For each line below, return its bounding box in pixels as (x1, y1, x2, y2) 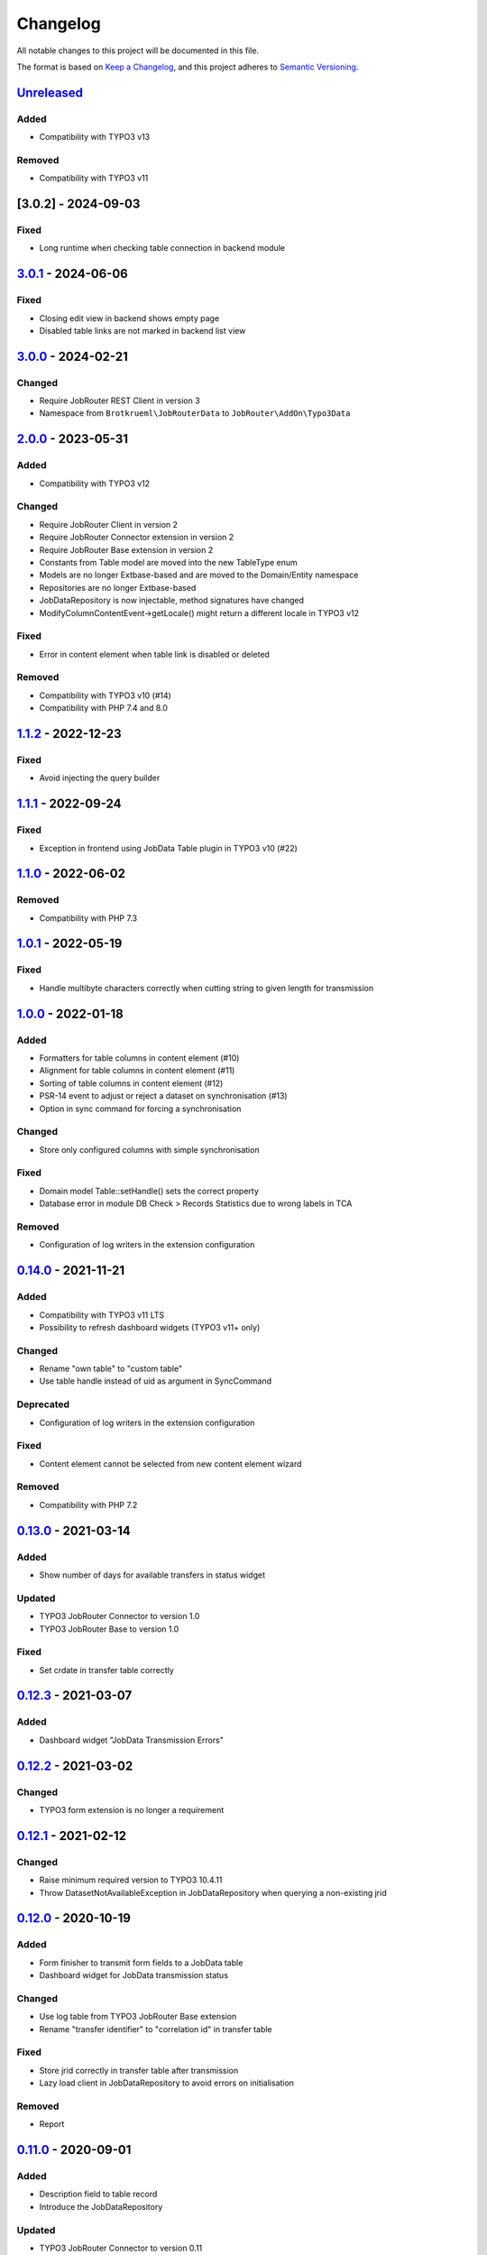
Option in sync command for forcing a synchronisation (39, 1103, 242, 1114)
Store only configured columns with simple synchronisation (39, 1144, 261, 1155)
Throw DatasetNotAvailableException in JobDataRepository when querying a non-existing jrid (39, 1887, 387, 1898)
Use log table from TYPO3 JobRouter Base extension (39, 2011, 237, 2022)
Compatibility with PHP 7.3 (39, 912, 138, 924)
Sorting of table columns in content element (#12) (39, 1078, 224, 1089)
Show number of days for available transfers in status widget (39, 1569, 266, 1580)
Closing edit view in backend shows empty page (39, 312, 220, 324)
